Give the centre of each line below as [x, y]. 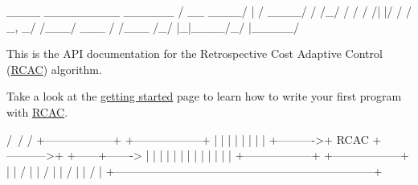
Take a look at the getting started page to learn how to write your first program [204, 96]
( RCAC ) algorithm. [54, 69]
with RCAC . [37, 111]
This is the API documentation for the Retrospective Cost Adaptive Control [195, 53]
